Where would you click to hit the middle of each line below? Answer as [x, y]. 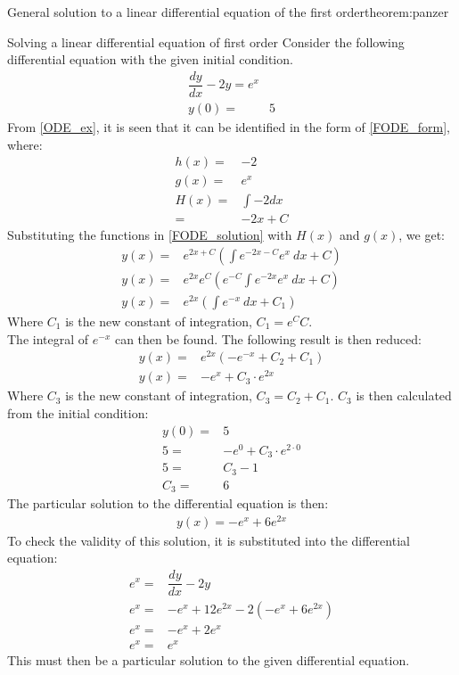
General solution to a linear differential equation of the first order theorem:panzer [228, 12]
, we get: [422, 235]
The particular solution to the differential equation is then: [168, 503]
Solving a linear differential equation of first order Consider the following [206, 41]
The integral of [48, 338]
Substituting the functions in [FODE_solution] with [150, 235]
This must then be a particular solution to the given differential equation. [209, 660]
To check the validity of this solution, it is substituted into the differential [209, 540]
